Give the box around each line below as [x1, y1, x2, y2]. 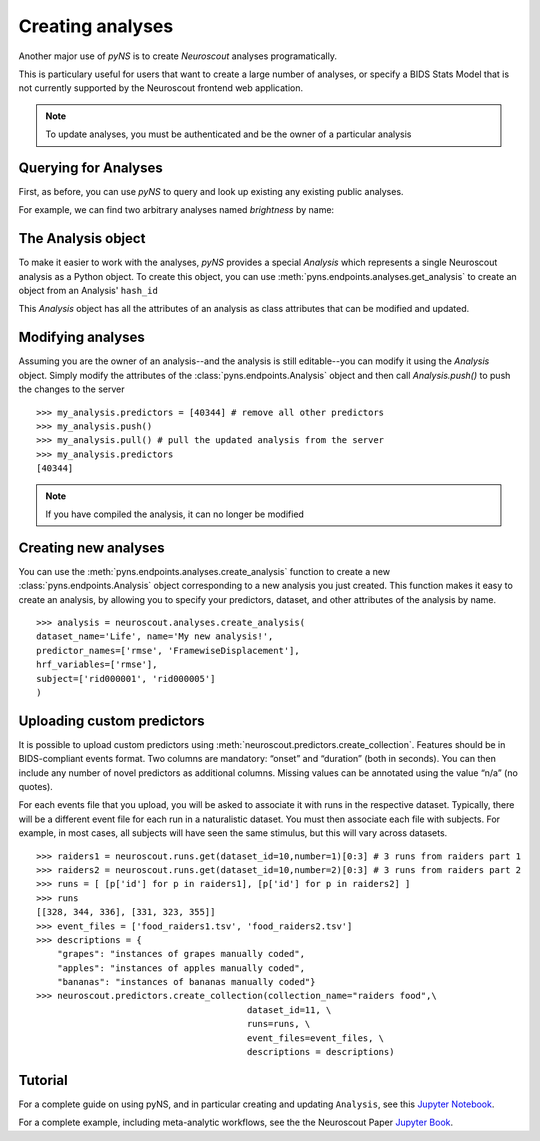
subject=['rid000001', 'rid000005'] [36, 673, 216, 684]
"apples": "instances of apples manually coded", [56, 962, 305, 974]
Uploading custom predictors [18, 712, 205, 729]
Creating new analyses [18, 539, 165, 556]
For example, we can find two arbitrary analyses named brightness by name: [18, 204, 335, 216]
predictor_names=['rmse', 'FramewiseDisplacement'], [36, 645, 300, 656]
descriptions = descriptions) [246, 1046, 395, 1058]
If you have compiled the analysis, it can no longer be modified [45, 508, 305, 520]
